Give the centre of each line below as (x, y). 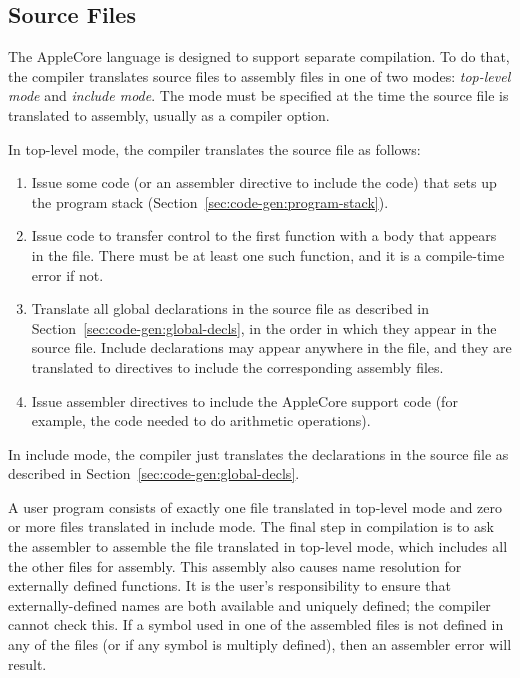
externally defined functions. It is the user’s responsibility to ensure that (229, 585)
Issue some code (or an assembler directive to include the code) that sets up (264, 182)
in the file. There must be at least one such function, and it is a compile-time (268, 254)
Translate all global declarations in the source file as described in (230, 308)
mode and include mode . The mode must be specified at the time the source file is (258, 95)
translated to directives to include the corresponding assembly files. (237, 366)
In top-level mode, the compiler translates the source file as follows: (214, 148)
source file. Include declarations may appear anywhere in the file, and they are (271, 347)
